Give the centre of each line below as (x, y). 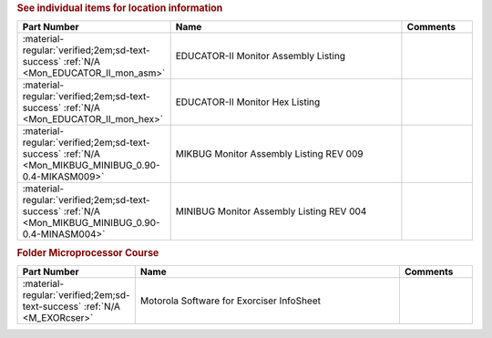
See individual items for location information (120, 8)
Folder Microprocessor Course (88, 252)
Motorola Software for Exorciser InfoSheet (230, 301)
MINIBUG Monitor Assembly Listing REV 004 (271, 211)
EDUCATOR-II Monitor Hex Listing (248, 102)
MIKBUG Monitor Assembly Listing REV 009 (269, 154)
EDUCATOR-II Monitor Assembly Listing (261, 56)
